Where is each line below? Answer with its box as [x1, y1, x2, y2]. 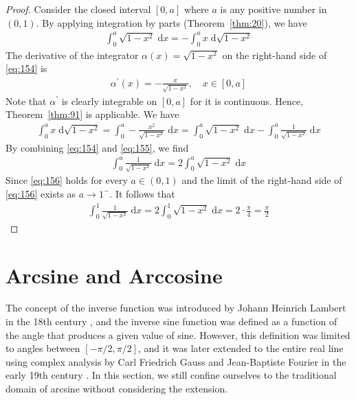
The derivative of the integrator [5, 47, 139, 62]
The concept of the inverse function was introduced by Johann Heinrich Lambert [5, 301, 346, 315]
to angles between [5, 341, 80, 355]
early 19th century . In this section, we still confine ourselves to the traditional [5, 368, 337, 382]
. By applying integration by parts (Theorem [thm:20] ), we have [36, 15, 307, 30]
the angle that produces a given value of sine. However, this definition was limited [5, 327, 351, 342]
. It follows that [109, 186, 175, 200]
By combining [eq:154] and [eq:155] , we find [5, 140, 189, 154]
